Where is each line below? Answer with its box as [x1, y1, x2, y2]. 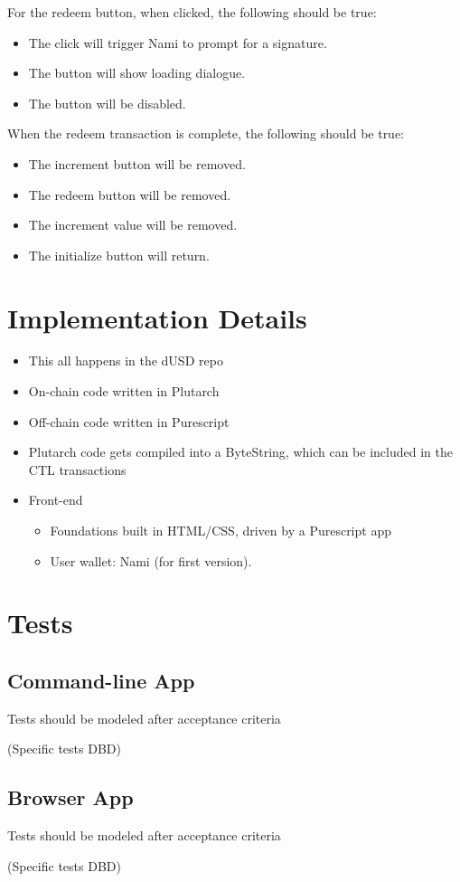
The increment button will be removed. [28, 154, 246, 173]
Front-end [28, 490, 83, 509]
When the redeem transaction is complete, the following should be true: [7, 124, 405, 143]
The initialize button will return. [28, 245, 210, 264]
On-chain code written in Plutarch [28, 382, 220, 401]
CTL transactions [28, 460, 127, 479]
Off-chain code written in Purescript [28, 412, 230, 431]
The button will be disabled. [28, 93, 186, 112]
